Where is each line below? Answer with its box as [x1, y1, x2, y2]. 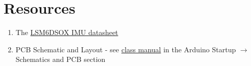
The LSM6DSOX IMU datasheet [15, 27, 118, 38]
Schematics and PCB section [15, 54, 106, 64]
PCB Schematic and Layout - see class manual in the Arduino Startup [15, 44, 236, 54]
